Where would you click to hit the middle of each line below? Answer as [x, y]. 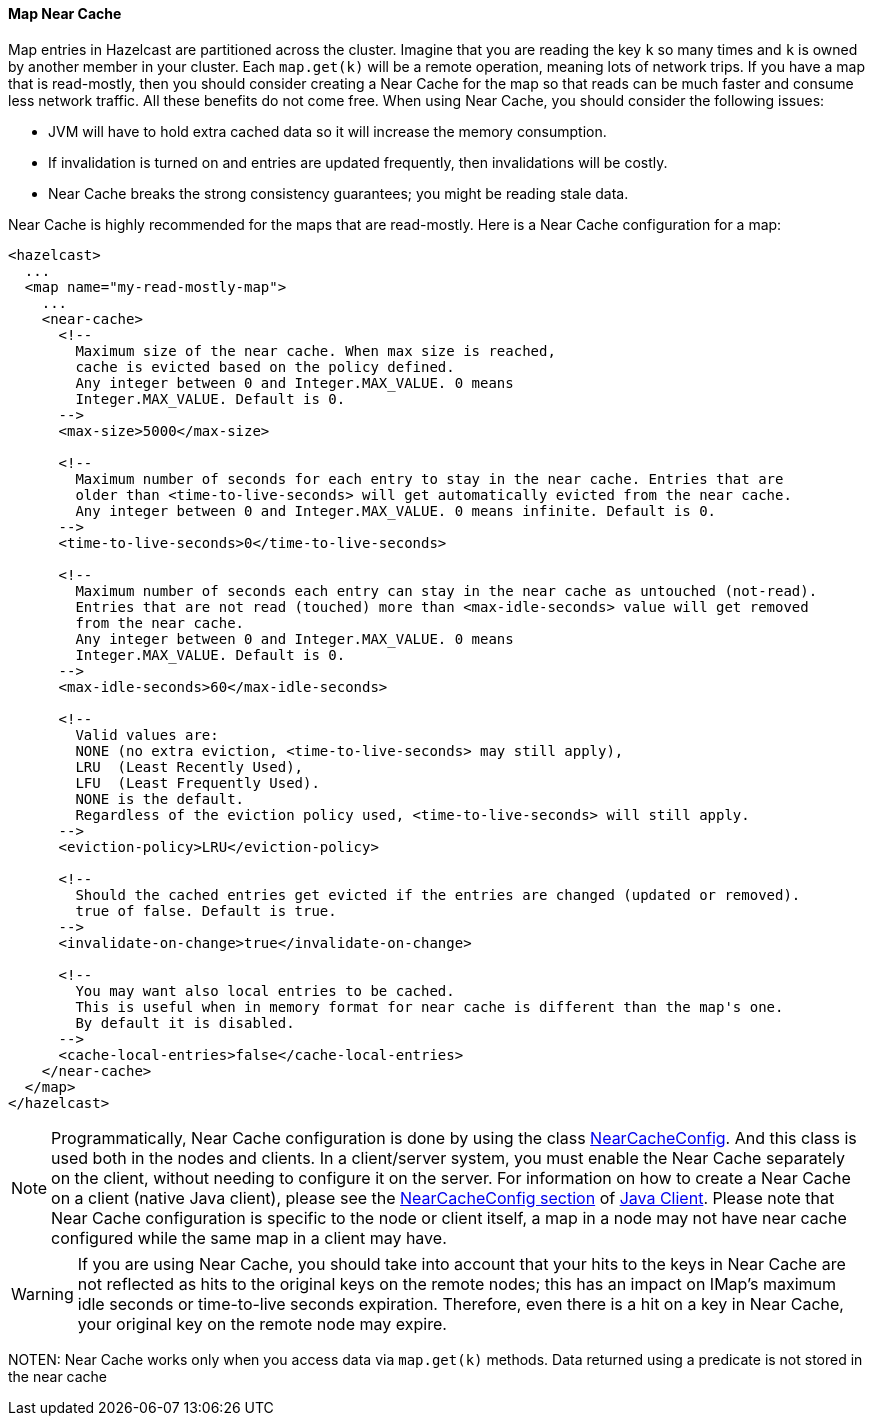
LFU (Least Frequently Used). [197, 782]
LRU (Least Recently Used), [189, 766]
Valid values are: [147, 734]
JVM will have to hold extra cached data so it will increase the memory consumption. [327, 131]
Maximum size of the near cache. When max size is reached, [315, 350]
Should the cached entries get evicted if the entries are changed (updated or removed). [438, 894]
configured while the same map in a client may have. [249, 1237]
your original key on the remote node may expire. [262, 1323]
